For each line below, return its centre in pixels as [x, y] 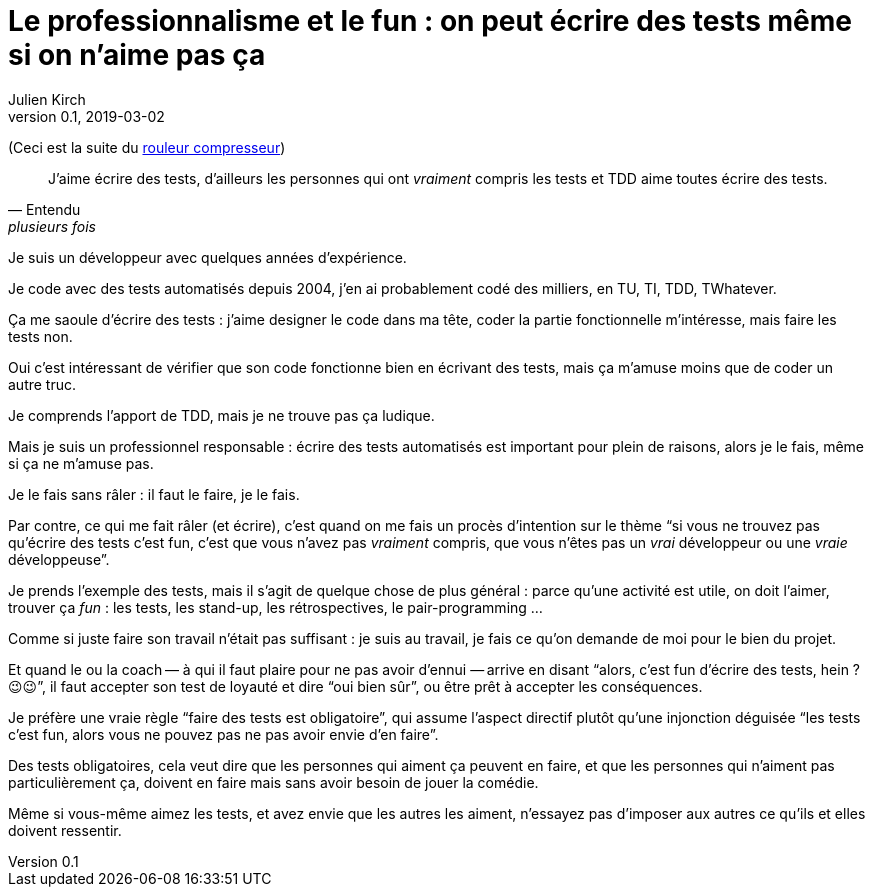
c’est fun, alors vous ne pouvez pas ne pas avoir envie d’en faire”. [223, 734]
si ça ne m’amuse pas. [81, 463]
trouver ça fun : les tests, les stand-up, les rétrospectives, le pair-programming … [275, 607]
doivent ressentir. [65, 830]
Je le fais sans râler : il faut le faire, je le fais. [154, 494]
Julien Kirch [47, 99]
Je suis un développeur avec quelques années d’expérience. [207, 257]
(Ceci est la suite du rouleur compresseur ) [147, 147]
